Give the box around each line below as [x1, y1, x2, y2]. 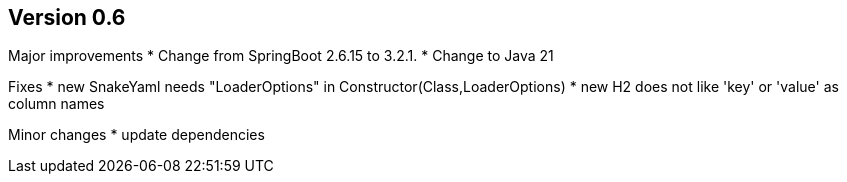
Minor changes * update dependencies [8, 126, 265, 144]
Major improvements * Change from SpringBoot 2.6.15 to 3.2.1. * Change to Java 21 [8, 47, 554, 65]
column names [8, 95, 105, 113]
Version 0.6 [8, 5, 126, 30]
